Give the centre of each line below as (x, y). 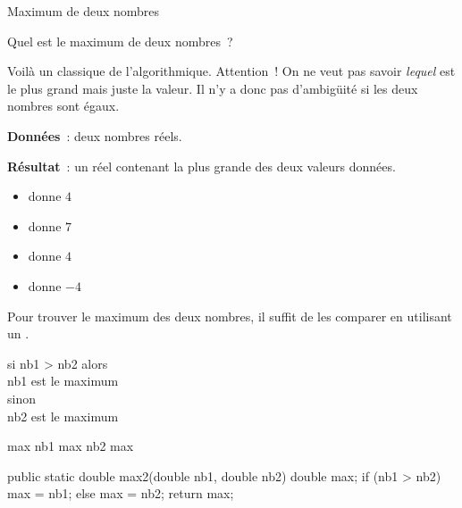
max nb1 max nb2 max (71, 446)
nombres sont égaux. (63, 106)
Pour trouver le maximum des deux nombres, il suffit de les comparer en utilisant (230, 316)
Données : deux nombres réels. (95, 135)
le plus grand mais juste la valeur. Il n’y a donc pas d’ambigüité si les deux (213, 88)
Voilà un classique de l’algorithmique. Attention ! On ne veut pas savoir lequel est (231, 71)
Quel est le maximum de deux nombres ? (120, 41)
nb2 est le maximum (63, 416)
